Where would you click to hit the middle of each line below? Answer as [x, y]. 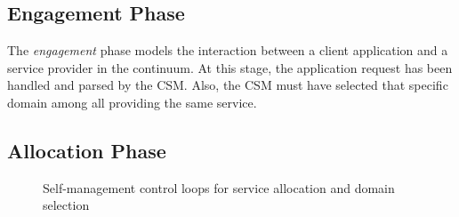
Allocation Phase [87, 150]
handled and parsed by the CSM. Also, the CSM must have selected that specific [228, 85]
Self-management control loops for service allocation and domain [219, 187]
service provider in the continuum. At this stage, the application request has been [230, 67]
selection [66, 205]
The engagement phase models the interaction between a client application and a [228, 50]
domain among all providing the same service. [132, 102]
